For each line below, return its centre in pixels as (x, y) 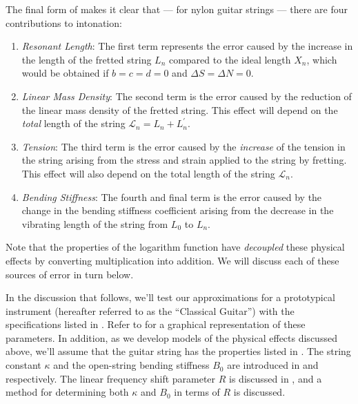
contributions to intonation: (64, 22)
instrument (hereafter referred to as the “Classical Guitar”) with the (150, 310)
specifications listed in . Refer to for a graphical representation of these (156, 324)
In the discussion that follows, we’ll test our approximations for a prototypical (170, 297)
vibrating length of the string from (95, 223)
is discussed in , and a (276, 378)
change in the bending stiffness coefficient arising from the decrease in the (178, 210)
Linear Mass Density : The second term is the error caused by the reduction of (187, 96)
